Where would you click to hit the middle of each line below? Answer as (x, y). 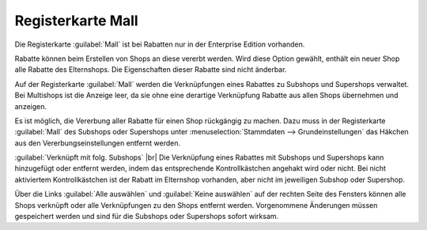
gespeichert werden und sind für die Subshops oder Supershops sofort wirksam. (147, 217)
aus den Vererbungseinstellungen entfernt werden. (98, 143)
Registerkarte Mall (76, 21)
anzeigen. (31, 106)
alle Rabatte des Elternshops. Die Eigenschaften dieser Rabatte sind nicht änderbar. (151, 70)
